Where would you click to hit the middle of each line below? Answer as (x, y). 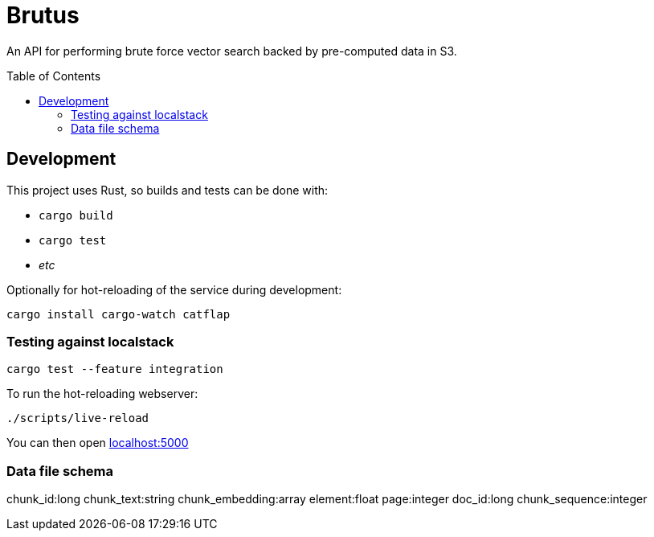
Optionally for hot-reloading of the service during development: (174, 289)
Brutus (43, 15)
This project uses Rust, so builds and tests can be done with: (168, 190)
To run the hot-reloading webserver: (102, 394)
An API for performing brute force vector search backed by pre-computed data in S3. (232, 51)
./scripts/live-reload (78, 418)
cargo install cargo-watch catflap (119, 314)
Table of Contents (54, 76)
